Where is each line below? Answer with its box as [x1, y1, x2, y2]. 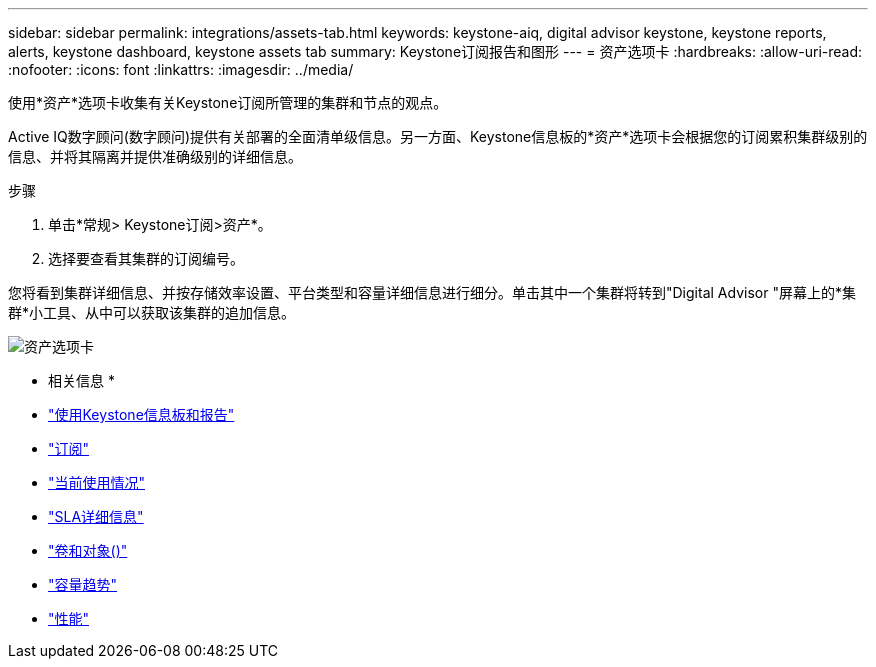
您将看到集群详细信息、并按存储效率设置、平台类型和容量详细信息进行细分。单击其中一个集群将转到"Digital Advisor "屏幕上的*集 [8, 284, 856, 301]
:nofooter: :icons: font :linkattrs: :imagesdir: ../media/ [8, 61, 354, 78]
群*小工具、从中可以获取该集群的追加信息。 [8, 304, 296, 321]
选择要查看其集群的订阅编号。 [48, 250, 244, 267]
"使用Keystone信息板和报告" [48, 406, 235, 423]
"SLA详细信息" [48, 508, 144, 525]
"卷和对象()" [48, 542, 128, 559]
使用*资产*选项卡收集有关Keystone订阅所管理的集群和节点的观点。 [8, 94, 448, 111]
